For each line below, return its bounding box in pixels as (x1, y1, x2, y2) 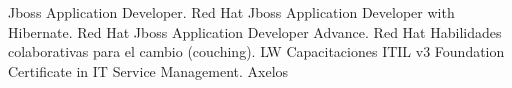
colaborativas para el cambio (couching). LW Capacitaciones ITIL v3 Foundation (8, 41, 505, 62)
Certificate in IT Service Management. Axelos (8, 60, 289, 81)
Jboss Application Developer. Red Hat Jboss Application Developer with (8, 2, 455, 22)
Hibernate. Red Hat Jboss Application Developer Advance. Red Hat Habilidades (8, 21, 502, 42)
